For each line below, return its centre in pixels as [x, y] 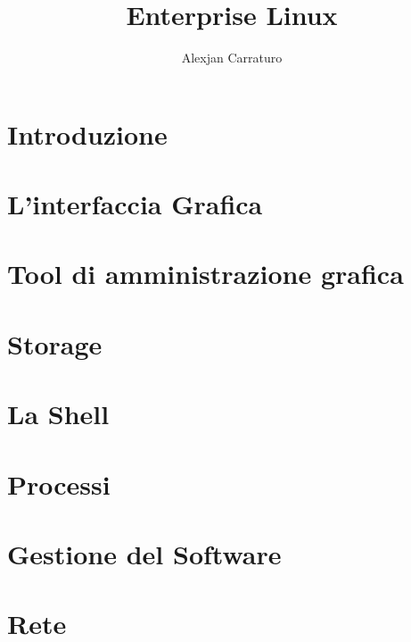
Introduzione [87, 133]
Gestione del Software [144, 553]
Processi [59, 484]
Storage [55, 343]
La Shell [58, 414]
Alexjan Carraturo [232, 58]
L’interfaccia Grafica [135, 204]
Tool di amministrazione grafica [205, 274]
